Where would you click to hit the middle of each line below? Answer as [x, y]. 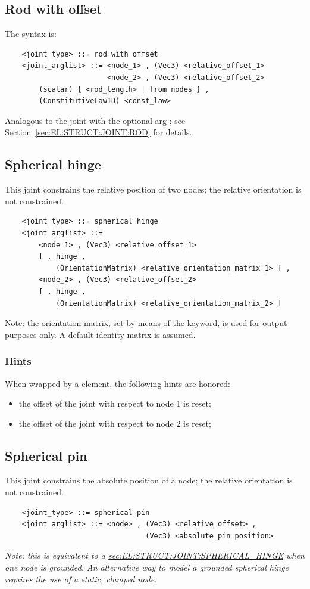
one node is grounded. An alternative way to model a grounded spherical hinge [147, 567]
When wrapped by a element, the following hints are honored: [118, 383]
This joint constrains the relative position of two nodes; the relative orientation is [153, 189]
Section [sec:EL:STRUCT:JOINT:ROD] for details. [98, 132]
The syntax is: [31, 34]
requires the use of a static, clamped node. [81, 579]
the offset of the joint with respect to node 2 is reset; [115, 423]
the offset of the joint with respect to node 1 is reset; [115, 403]
